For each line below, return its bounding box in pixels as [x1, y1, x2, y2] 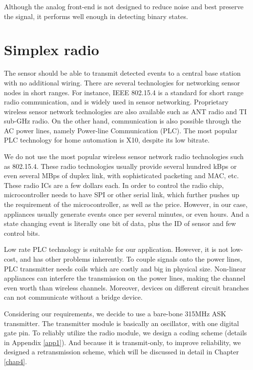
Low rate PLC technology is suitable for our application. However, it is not [4, 244, 229, 254]
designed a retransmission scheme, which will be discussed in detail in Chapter [4, 347, 239, 357]
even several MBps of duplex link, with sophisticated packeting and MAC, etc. [4, 170, 239, 181]
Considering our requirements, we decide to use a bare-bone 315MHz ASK [4, 308, 227, 318]
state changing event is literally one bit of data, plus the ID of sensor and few [4, 218, 236, 228]
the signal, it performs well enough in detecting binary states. [4, 11, 188, 21]
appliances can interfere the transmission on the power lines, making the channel [4, 273, 246, 283]
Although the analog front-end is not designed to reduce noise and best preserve [4, 1, 244, 11]
